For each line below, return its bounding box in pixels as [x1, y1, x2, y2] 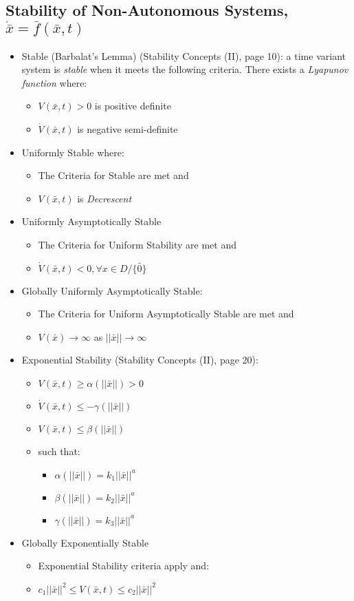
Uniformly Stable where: [21, 145, 124, 159]
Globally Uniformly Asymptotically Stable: [21, 283, 203, 297]
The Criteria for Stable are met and [38, 168, 189, 182]
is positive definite [94, 98, 171, 113]
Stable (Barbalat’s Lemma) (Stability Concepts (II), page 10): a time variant [21, 48, 346, 63]
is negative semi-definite [77, 122, 178, 136]
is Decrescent [77, 191, 132, 205]
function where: [21, 75, 87, 89]
